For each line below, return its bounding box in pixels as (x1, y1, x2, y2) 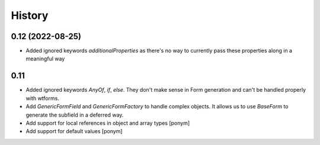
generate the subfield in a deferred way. (25, 111, 124, 118)
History (11, 9, 49, 22)
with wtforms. (25, 95, 59, 102)
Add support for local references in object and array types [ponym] (25, 119, 190, 127)
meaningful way (25, 55, 65, 62)
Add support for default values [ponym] (25, 128, 123, 135)
